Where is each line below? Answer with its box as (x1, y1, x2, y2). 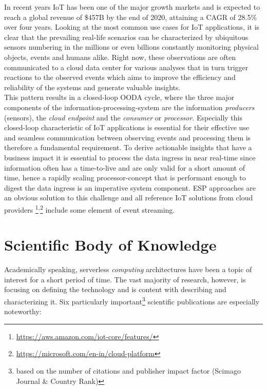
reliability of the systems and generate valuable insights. (4, 81, 181, 92)
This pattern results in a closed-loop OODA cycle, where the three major (4, 92, 235, 102)
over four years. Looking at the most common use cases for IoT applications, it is (4, 22, 260, 32)
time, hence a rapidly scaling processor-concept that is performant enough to (4, 172, 246, 183)
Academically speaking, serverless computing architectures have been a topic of (4, 264, 252, 275)
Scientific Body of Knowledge (4, 234, 217, 255)
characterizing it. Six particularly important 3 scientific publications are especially (4, 295, 260, 306)
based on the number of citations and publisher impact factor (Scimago (16, 365, 241, 376)
